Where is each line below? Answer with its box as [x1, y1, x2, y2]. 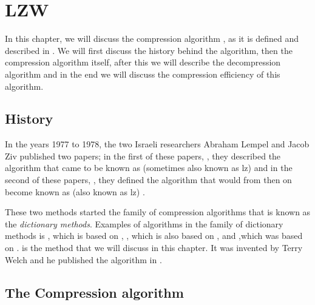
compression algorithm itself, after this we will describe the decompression [5, 56, 281, 69]
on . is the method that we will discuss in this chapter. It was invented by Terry [5, 241, 303, 254]
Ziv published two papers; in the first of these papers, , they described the [5, 149, 281, 162]
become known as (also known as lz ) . [5, 185, 145, 198]
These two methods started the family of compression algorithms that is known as [5, 206, 311, 218]
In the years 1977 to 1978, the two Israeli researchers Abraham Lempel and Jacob [5, 138, 310, 150]
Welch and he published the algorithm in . [5, 253, 162, 266]
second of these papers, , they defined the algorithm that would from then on [5, 173, 292, 186]
